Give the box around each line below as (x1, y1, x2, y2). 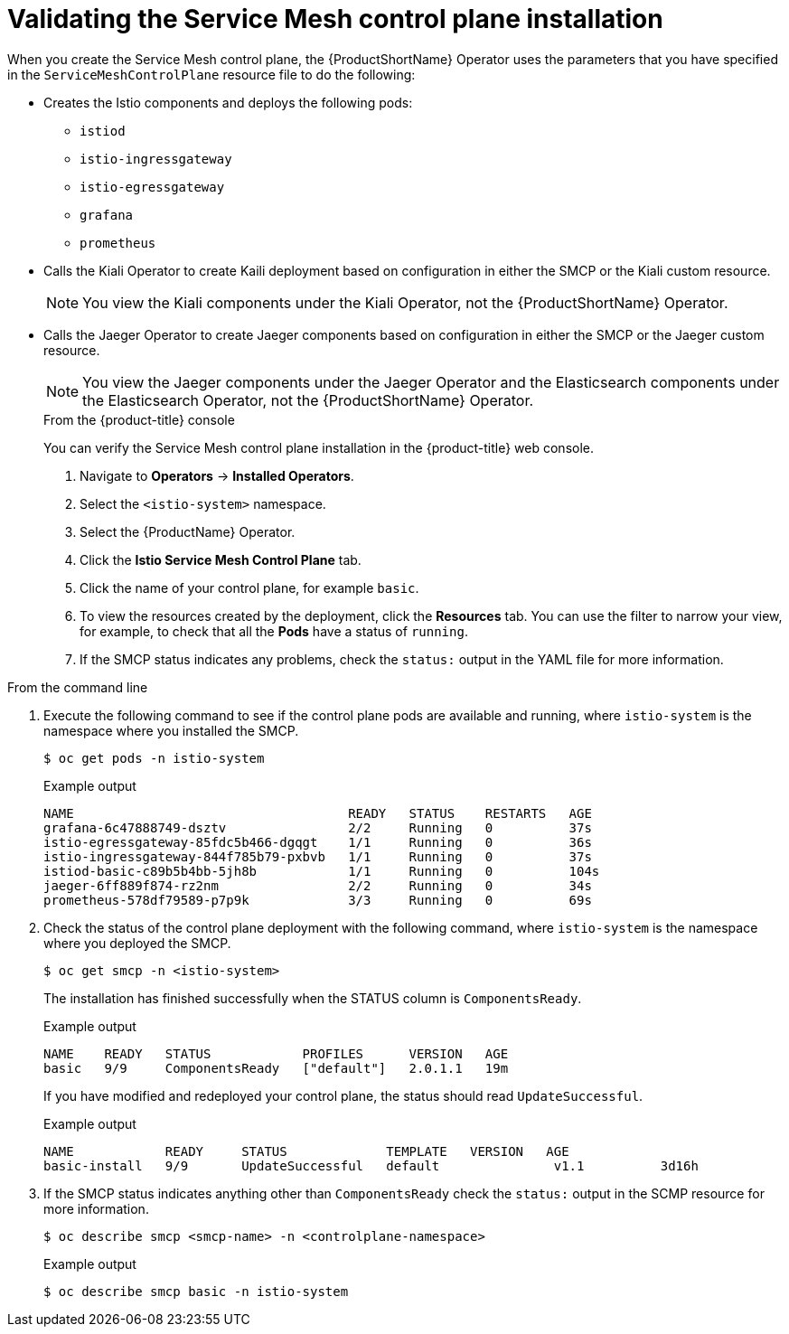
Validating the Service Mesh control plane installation (7, 4, 663, 34)
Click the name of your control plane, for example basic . (80, 579, 419, 596)
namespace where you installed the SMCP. (43, 722, 299, 738)
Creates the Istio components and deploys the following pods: (43, 94, 413, 110)
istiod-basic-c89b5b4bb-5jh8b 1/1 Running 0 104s (43, 863, 600, 878)
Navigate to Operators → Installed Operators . (80, 467, 354, 484)
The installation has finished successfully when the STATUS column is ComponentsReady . (43, 990, 582, 1006)
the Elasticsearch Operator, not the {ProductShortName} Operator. (82, 390, 534, 409)
